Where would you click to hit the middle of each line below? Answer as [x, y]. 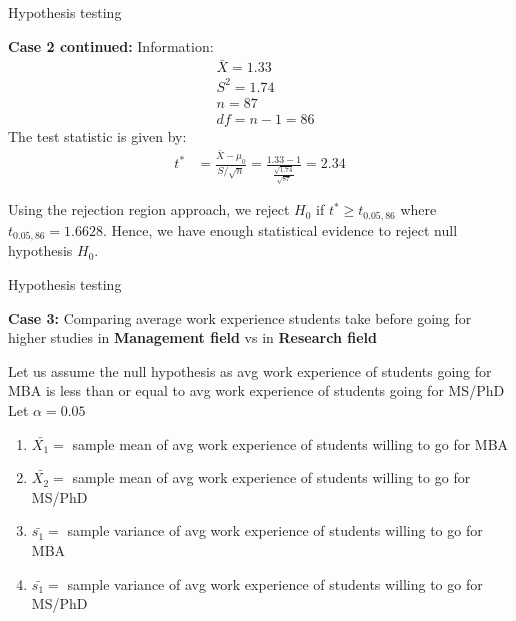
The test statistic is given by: [97, 136]
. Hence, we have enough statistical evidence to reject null [280, 229]
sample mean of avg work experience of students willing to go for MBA [290, 443]
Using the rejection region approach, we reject [149, 209]
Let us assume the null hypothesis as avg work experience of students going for [250, 370]
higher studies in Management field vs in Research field [192, 337]
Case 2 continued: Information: [111, 45]
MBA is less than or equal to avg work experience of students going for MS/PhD [256, 390]
